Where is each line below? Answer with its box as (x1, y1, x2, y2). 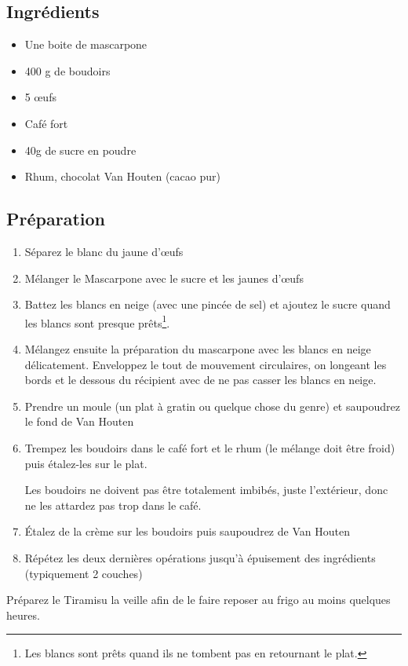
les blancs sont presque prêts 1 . (24, 312, 170, 331)
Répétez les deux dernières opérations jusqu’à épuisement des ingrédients (24, 549, 376, 565)
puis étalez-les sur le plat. (24, 455, 148, 471)
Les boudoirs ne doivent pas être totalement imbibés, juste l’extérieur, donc (24, 481, 388, 498)
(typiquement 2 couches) (24, 565, 143, 581)
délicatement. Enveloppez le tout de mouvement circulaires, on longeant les (24, 356, 387, 372)
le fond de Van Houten (24, 413, 134, 430)
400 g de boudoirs (24, 62, 111, 79)
